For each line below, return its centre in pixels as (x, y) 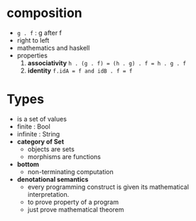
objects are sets (51, 149)
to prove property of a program (73, 202)
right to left (33, 40)
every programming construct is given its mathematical (108, 187)
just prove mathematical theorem (76, 209)
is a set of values (42, 119)
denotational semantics (53, 179)
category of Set (40, 141)
